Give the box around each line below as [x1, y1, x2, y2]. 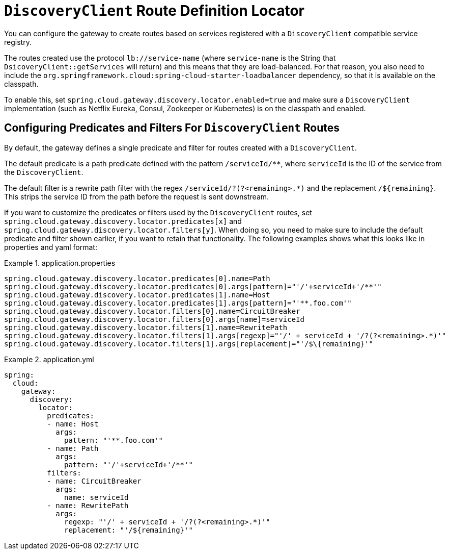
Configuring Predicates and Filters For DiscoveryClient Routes [4, 121, 340, 135]
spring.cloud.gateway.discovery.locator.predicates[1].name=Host [4, 290, 270, 299]
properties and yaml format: [4, 242, 97, 251]
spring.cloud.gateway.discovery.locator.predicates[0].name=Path [4, 274, 270, 283]
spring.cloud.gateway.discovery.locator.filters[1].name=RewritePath [4, 323, 288, 332]
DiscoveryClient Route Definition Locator [4, 2, 304, 19]
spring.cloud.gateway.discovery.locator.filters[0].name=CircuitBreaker [4, 307, 300, 315]
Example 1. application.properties [4, 258, 116, 267]
